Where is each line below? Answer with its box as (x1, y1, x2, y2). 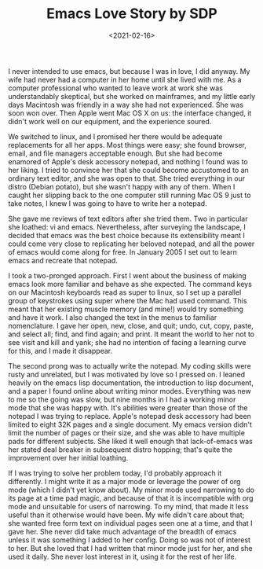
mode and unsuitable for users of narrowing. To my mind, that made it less (8, 501, 249, 511)
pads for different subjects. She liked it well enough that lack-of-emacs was (8, 436, 253, 446)
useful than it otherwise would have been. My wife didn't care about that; (8, 510, 245, 519)
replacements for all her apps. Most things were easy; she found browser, (8, 140, 247, 149)
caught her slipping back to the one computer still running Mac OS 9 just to (8, 190, 251, 200)
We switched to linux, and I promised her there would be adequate (8, 131, 223, 141)
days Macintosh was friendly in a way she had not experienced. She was (8, 100, 244, 109)
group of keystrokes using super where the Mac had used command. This (8, 296, 247, 305)
